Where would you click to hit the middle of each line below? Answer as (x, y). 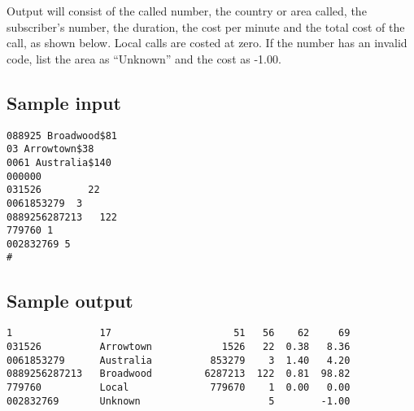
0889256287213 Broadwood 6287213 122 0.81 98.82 (179, 374)
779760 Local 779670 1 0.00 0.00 (179, 387)
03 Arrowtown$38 (50, 149)
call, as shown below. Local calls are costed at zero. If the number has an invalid (207, 43)
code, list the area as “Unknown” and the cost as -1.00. (144, 58)
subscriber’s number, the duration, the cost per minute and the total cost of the (206, 26)
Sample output (70, 300)
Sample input (64, 102)
